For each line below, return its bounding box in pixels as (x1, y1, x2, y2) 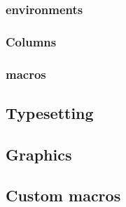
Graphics (6, 143, 72, 165)
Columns (6, 32, 57, 50)
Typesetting (6, 101, 94, 123)
